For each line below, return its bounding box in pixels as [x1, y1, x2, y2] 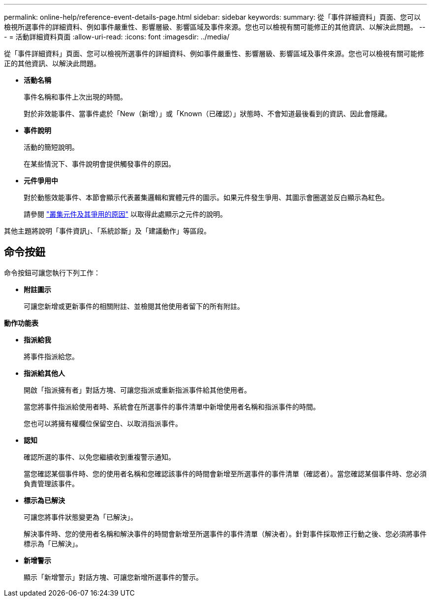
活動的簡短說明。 [24, 143, 79, 151]
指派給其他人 [24, 368, 65, 377]
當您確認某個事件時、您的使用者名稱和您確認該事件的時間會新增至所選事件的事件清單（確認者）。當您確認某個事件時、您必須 [24, 469, 427, 478]
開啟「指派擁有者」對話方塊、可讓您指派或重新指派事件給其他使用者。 [24, 385, 251, 394]
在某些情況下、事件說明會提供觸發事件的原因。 [24, 160, 175, 168]
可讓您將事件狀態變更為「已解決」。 [24, 512, 137, 521]
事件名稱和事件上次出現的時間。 [24, 93, 127, 101]
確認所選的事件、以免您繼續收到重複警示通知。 [24, 452, 175, 461]
